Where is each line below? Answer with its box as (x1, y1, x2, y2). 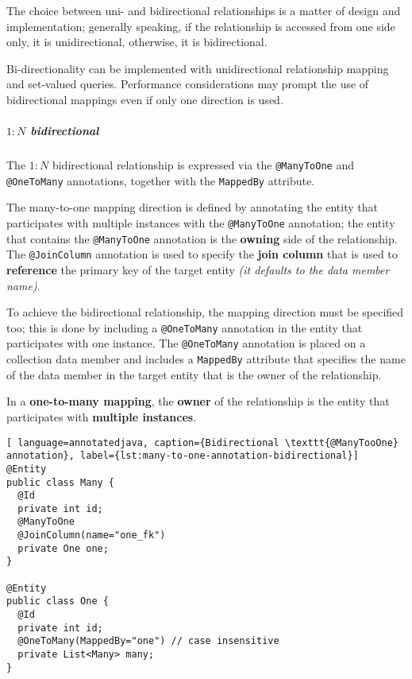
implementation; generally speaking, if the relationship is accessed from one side (6, 17, 395, 34)
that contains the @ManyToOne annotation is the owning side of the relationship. (6, 230, 398, 246)
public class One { (6, 596, 109, 607)
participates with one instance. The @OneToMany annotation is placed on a (6, 335, 366, 351)
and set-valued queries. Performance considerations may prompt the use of (6, 76, 369, 92)
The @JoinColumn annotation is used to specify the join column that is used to (6, 246, 398, 262)
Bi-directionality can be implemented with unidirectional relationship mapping (6, 60, 389, 76)
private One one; (17, 542, 109, 554)
